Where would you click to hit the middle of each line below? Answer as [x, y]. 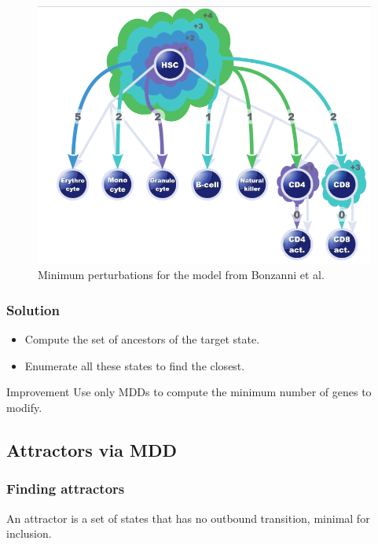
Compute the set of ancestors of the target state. [142, 339]
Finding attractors [66, 489]
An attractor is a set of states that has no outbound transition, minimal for [188, 518]
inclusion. [29, 533]
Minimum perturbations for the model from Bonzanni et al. [181, 275]
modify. [24, 408]
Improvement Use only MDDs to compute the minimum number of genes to [189, 392]
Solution [33, 309]
